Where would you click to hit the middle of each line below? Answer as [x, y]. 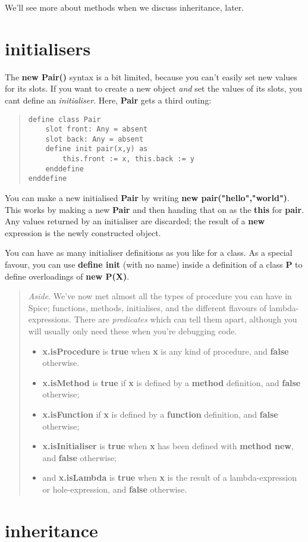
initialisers [48, 48]
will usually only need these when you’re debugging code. [133, 331]
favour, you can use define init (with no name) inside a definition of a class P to [154, 264]
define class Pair [65, 119]
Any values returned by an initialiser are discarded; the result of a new [135, 221]
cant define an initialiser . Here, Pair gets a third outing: [108, 100]
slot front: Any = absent [97, 129]
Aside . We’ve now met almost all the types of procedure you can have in [160, 296]
